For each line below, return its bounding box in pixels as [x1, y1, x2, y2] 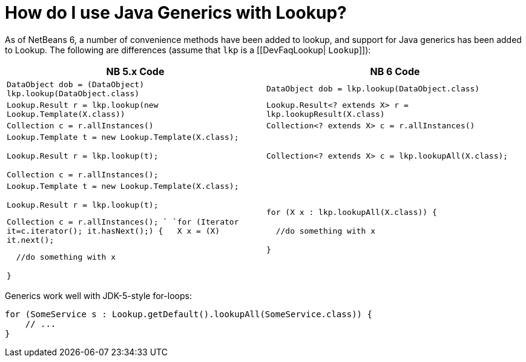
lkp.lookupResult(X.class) [266, 109, 385, 119]
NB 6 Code [370, 65, 420, 77]
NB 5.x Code [106, 65, 165, 77]
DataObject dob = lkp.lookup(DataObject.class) [266, 84, 480, 94]
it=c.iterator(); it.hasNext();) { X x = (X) [7, 226, 220, 235]
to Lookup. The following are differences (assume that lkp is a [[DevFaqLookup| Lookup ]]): [5, 44, 371, 55]
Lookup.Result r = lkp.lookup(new [7, 100, 159, 110]
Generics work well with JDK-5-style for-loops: [5, 290, 192, 301]
